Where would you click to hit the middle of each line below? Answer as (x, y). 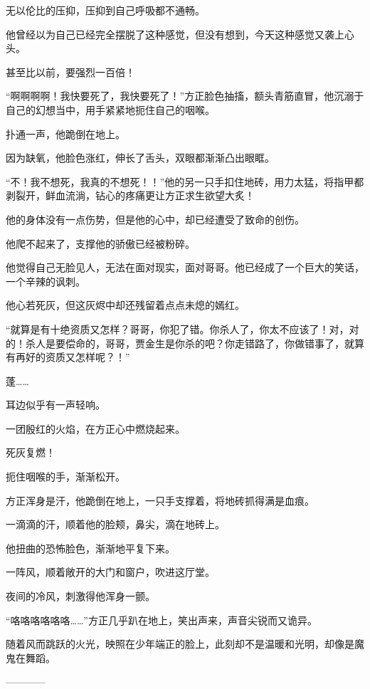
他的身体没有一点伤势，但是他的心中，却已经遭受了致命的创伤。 (155, 219)
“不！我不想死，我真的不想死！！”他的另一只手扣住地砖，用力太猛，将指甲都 (185, 181)
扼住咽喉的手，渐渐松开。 (65, 477)
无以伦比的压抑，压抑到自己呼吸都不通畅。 (105, 10)
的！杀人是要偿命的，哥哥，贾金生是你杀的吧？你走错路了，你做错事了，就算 (185, 343)
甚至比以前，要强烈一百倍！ (70, 72)
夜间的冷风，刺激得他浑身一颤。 (80, 596)
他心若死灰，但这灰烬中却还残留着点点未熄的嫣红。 (125, 305)
